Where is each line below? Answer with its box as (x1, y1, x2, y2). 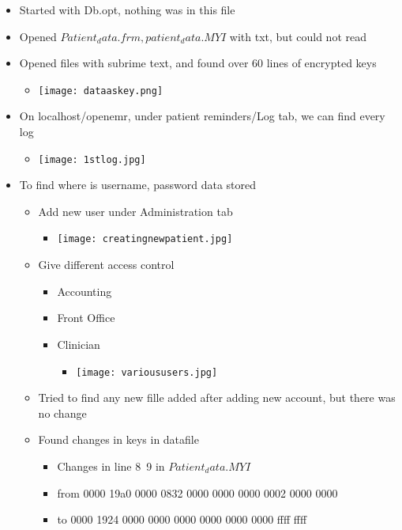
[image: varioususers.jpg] (76, 366, 218, 378)
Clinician (57, 335, 100, 352)
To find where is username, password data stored (19, 176, 256, 193)
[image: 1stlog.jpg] (38, 153, 146, 165)
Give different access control (38, 256, 175, 273)
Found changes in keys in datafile (38, 431, 199, 448)
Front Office (57, 309, 115, 326)
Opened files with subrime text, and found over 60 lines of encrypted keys (19, 55, 377, 71)
